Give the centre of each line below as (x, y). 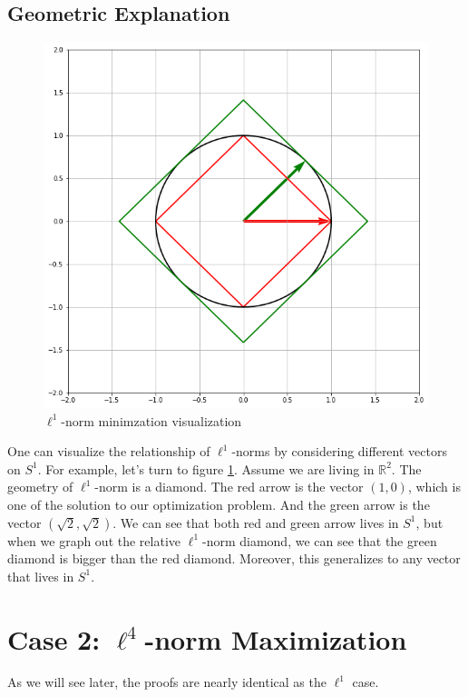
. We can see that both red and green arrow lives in (256, 522)
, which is (434, 487)
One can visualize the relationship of (109, 451)
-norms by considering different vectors (339, 451)
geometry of (40, 487)
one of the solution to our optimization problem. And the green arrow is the (219, 504)
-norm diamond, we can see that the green (319, 540)
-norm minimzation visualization (151, 420)
